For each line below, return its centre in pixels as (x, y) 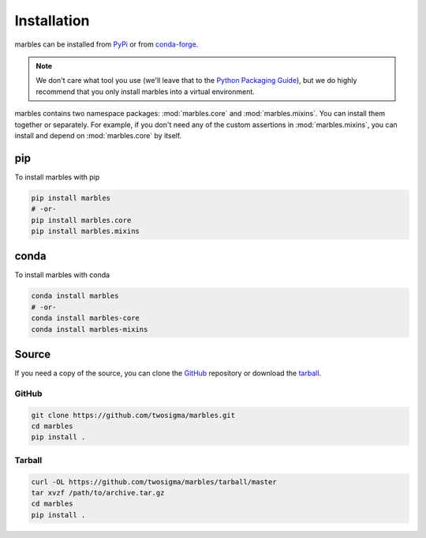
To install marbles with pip (57, 177)
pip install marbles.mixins (85, 231)
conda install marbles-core (85, 318)
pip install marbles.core (81, 220)
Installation (52, 21)
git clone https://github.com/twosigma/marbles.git (133, 415)
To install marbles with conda (62, 275)
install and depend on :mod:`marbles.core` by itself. (98, 135)
